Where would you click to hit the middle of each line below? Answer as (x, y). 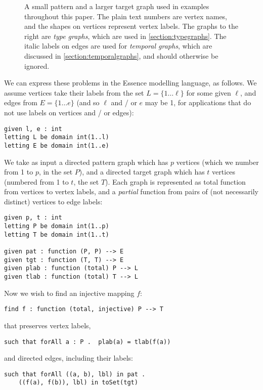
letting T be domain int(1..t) (57, 234)
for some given (209, 92)
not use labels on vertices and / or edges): (69, 112)
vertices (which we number (217, 162)
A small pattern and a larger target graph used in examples (117, 6)
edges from (21, 102)
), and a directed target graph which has (142, 172)
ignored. (37, 66)
